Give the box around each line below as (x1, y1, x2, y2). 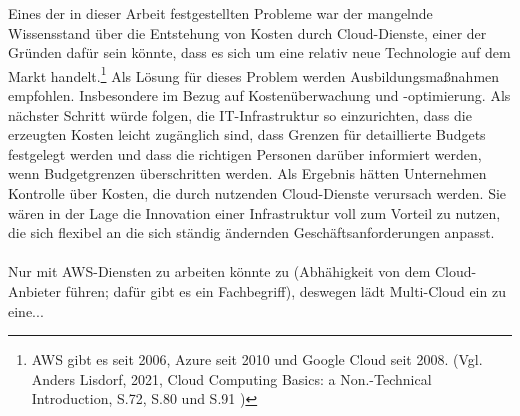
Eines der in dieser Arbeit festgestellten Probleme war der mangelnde (8, 3, 433, 23)
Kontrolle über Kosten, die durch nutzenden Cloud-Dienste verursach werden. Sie (8, 183, 507, 203)
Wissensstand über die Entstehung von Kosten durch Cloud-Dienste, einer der (8, 22, 487, 43)
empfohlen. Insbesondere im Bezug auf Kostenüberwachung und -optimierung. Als (8, 85, 511, 106)
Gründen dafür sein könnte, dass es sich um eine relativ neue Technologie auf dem (8, 42, 511, 63)
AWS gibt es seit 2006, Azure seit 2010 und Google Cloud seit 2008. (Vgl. (31, 349, 483, 370)
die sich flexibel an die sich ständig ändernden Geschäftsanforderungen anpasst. (8, 222, 495, 243)
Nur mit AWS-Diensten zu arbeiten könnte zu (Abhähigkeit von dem (8, 261, 431, 282)
